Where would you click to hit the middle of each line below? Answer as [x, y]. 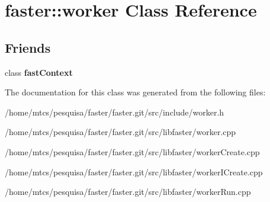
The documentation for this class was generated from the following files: [135, 92]
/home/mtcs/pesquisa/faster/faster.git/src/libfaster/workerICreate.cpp [134, 171]
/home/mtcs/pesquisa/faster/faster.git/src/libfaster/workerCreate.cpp [132, 151]
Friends [28, 47]
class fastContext [39, 72]
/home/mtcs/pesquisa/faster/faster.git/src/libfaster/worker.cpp [120, 132]
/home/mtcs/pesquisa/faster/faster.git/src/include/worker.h [115, 112]
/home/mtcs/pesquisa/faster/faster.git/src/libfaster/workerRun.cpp [128, 192]
